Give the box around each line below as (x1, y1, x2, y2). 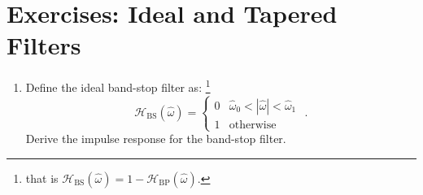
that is (25, 169, 59, 186)
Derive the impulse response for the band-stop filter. (25, 130, 286, 147)
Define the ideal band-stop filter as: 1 (25, 76, 211, 95)
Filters (7, 28, 81, 62)
